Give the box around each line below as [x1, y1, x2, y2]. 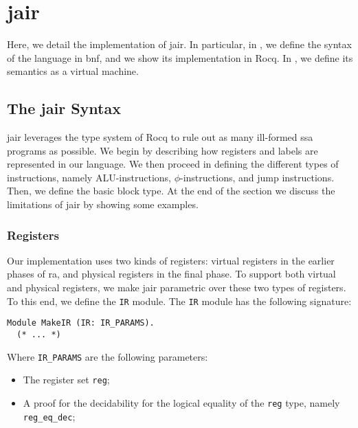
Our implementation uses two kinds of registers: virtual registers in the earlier [7, 253, 335, 267]
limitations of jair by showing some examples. [7, 197, 199, 212]
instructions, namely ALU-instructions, [7, 170, 171, 184]
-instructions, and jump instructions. [180, 170, 335, 184]
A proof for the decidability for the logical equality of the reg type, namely [23, 395, 340, 409]
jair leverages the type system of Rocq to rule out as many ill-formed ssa [7, 130, 313, 144]
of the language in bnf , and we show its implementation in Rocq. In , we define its [7, 50, 353, 65]
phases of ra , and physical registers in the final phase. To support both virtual [7, 267, 336, 281]
